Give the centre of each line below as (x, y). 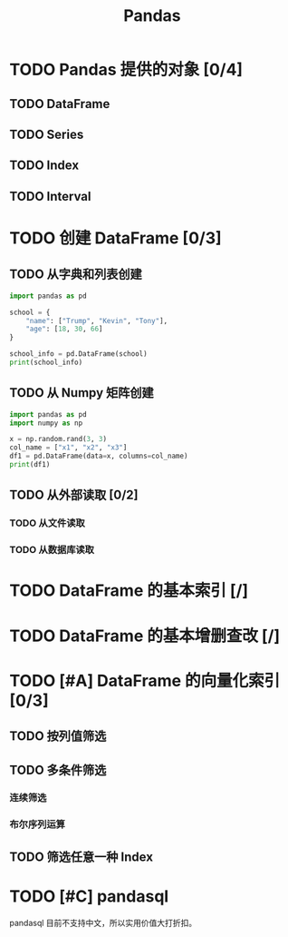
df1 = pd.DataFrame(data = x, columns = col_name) (99, 456)
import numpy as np (46, 423)
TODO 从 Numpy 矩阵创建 (82, 393)
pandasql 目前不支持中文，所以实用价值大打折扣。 (103, 922)
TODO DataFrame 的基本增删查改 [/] (145, 636)
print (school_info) (46, 362)
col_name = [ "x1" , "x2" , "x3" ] (68, 448)
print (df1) (30, 465)
